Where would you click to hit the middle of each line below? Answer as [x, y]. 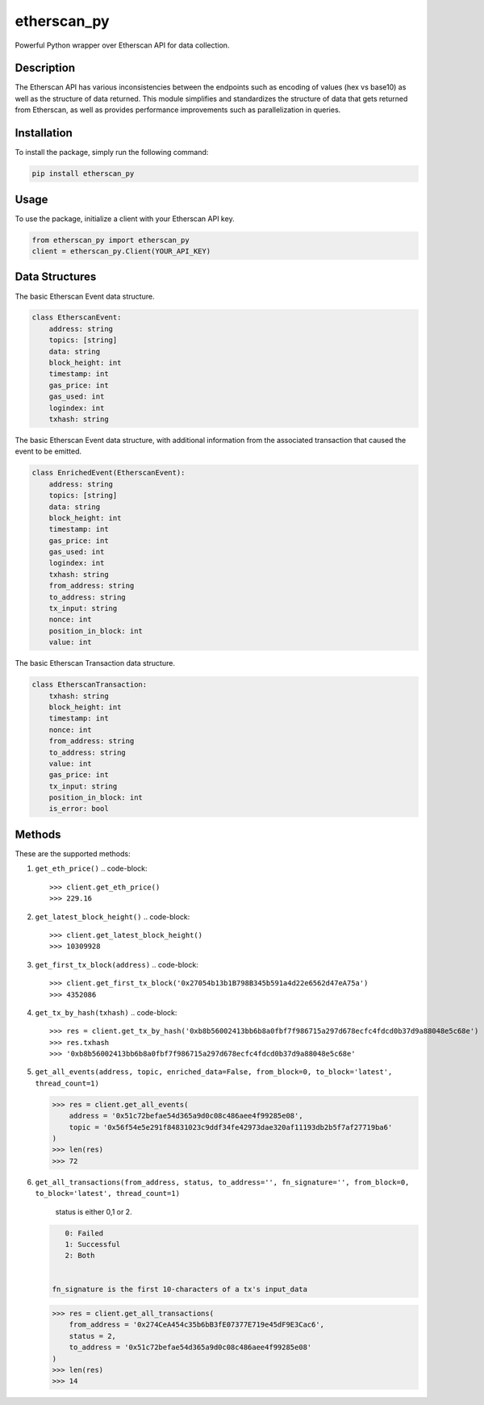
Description [45, 68]
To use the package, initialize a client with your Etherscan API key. [125, 219]
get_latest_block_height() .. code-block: [113, 917]
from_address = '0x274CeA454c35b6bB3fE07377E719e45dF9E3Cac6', [197, 1325]
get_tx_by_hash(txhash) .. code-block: [106, 1012]
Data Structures [56, 277]
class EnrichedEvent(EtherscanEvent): [108, 473]
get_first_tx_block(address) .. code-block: [117, 964]
